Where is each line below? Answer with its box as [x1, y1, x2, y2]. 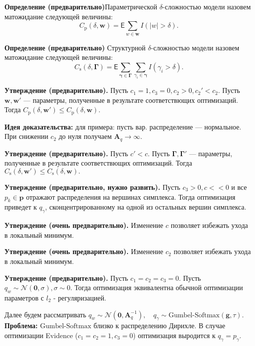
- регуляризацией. [53, 292, 106, 303]
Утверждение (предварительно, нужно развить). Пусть [4, 181, 180, 192]
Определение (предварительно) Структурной [4, 42, 146, 52]
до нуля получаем [58, 131, 112, 141]
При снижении [4, 131, 48, 141]
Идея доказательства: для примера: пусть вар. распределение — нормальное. [4, 121, 242, 131]
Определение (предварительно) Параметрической [4, 1, 157, 11]
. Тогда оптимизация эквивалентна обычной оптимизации [70, 282, 243, 293]
